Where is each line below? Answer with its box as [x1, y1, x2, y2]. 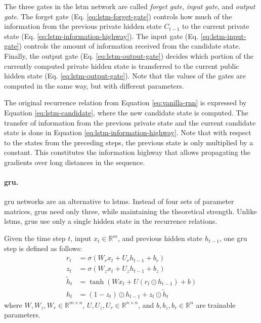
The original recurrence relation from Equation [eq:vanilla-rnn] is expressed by [4, 97, 247, 108]
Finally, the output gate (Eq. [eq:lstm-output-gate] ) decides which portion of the [4, 50, 253, 61]
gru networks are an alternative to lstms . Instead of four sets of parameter [4, 196, 234, 207]
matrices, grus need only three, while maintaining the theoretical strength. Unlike [4, 206, 257, 216]
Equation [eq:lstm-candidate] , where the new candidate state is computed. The [4, 107, 248, 117]
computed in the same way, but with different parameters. [4, 80, 184, 91]
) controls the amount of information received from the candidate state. [19, 41, 241, 51]
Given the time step [4, 233, 66, 244]
